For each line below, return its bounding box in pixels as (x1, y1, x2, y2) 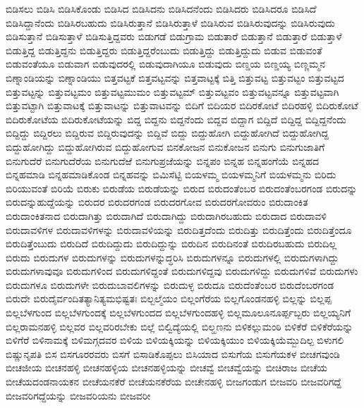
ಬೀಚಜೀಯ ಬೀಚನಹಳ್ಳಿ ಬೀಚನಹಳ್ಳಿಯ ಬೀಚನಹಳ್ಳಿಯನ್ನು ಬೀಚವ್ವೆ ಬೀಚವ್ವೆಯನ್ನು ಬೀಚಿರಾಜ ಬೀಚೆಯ (6, 360, 328, 375)
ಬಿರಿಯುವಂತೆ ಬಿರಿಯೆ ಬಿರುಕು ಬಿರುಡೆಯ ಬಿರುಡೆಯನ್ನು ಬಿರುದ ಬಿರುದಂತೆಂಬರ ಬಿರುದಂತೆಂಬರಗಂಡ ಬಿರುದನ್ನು (6, 180, 358, 195)
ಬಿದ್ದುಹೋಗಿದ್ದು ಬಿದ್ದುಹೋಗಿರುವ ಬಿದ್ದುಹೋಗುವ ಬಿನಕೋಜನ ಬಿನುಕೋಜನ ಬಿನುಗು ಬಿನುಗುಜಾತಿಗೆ (6, 139, 325, 154)
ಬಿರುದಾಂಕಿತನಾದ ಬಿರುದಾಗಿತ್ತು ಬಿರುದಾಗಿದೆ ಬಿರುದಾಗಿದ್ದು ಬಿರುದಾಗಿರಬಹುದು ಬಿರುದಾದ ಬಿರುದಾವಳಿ (6, 208, 327, 223)
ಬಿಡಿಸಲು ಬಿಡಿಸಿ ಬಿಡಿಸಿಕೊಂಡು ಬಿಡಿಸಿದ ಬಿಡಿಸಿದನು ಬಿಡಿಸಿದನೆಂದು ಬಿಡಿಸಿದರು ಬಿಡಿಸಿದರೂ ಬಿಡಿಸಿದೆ (6, 1, 317, 16)
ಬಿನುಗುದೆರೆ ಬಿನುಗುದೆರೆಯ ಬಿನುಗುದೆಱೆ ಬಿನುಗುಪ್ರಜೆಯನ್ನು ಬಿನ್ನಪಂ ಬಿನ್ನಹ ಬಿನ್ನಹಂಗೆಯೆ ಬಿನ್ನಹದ (6, 153, 320, 168)
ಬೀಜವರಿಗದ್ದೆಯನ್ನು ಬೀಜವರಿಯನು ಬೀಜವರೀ (6, 388, 151, 402)
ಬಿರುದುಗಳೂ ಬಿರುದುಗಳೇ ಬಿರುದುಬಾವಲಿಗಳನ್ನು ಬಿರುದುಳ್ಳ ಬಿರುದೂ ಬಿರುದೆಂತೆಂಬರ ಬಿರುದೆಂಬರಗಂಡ (6, 277, 334, 292)
